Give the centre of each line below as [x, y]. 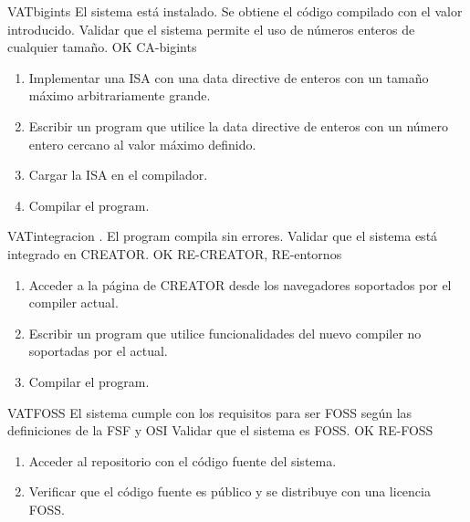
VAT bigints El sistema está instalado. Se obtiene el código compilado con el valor [235, 11]
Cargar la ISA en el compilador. [118, 175]
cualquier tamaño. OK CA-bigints [102, 47]
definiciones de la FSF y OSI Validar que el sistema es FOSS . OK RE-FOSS [220, 430]
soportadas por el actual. [98, 351]
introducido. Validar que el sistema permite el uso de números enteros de [211, 29]
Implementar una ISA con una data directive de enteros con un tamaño [229, 77]
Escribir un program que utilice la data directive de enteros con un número [238, 125]
